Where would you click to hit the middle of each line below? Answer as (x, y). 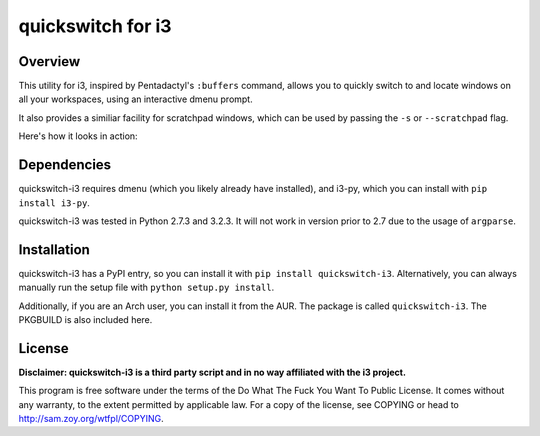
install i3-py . (54, 202)
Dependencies (65, 165)
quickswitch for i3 (95, 26)
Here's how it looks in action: (78, 136)
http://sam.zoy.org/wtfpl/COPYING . (91, 419)
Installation (54, 249)
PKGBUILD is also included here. (85, 319)
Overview (49, 61)
